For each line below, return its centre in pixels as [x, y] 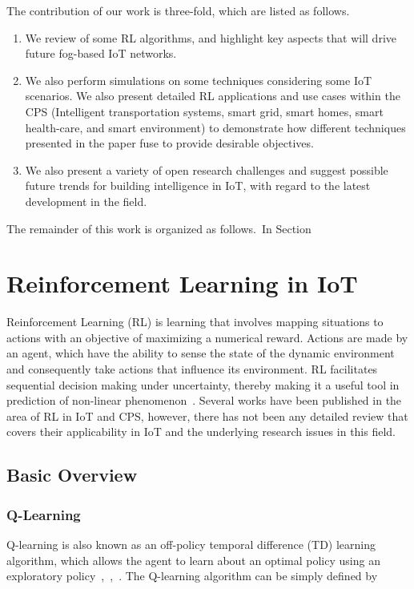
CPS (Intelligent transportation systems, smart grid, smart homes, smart [204, 111]
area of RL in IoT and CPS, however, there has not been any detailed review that [207, 416]
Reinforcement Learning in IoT [182, 283]
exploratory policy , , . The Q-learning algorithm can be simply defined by [192, 576]
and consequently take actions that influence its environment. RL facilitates [192, 369]
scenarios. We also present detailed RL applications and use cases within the [213, 96]
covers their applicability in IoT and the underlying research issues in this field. [201, 432]
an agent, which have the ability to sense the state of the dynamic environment [201, 353]
